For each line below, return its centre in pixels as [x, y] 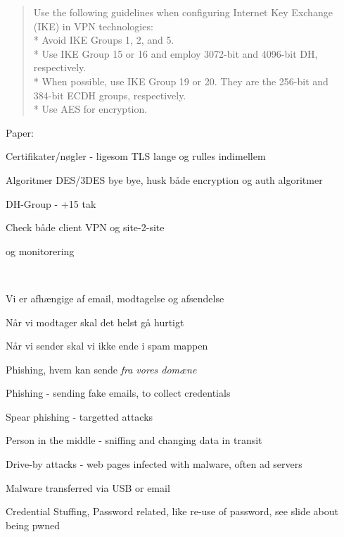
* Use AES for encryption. [90, 109]
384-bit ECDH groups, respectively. [110, 95]
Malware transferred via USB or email [88, 487]
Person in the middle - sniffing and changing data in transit [134, 440]
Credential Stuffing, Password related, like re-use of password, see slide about [172, 511]
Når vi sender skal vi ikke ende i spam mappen [107, 346]
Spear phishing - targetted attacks [79, 416]
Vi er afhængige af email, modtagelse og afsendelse [115, 298]
